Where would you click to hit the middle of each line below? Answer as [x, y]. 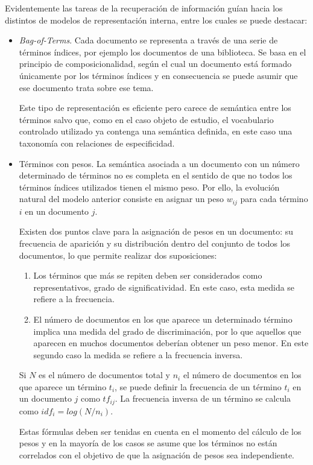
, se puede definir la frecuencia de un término [198, 386]
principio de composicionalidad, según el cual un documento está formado [155, 64]
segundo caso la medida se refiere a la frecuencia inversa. [138, 354]
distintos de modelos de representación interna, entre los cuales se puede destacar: [156, 20]
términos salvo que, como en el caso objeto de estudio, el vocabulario [146, 119]
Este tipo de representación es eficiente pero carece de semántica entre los [155, 108]
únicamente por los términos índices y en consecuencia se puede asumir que [158, 75]
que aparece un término [63, 386]
